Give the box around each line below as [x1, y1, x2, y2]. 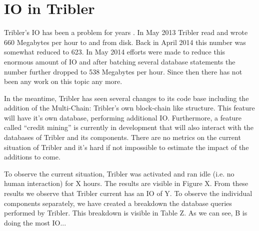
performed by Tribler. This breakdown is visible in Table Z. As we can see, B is [4, 207, 247, 218]
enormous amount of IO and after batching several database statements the [4, 56, 235, 66]
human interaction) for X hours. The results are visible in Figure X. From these [4, 178, 248, 188]
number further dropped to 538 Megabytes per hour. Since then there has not [4, 66, 242, 76]
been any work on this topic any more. [4, 76, 122, 86]
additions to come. [4, 151, 60, 162]
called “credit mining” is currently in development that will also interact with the [4, 122, 253, 132]
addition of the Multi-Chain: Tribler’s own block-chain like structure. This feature [4, 102, 255, 113]
